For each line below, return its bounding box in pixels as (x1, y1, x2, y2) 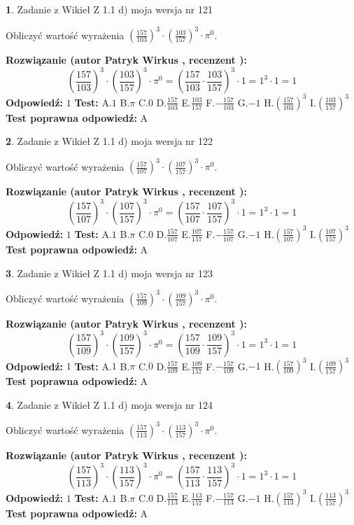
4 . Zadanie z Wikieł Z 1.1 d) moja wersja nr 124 (6, 397, 213, 412)
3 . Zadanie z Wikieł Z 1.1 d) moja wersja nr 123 (6, 265, 213, 280)
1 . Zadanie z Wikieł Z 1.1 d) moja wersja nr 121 (6, 2, 213, 16)
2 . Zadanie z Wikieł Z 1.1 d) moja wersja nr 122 (6, 134, 213, 148)
